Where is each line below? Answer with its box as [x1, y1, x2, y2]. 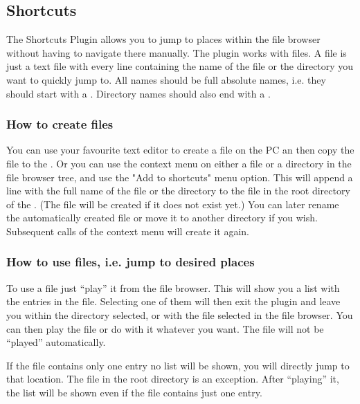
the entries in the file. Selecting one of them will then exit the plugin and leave [6, 294, 341, 309]
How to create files [6, 116, 114, 133]
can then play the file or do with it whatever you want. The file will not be [6, 321, 324, 336]
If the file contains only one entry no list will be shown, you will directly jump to [6, 358, 350, 372]
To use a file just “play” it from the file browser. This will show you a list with [6, 280, 340, 295]
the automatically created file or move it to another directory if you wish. [6, 210, 318, 225]
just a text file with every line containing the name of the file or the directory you [6, 59, 354, 73]
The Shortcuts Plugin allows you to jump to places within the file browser [6, 32, 321, 46]
